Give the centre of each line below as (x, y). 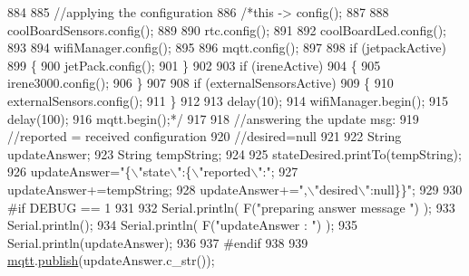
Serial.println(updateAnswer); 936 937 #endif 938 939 (158, 242)
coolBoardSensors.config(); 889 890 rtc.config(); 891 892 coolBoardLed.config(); (227, 29)
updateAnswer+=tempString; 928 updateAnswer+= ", (157, 189)
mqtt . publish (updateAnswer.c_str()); (111, 260)
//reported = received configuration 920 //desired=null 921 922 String (205, 136)
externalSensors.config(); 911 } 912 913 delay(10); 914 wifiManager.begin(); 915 (228, 100)
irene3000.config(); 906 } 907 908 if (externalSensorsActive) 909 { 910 (200, 83)
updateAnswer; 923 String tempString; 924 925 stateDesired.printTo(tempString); (234, 153)
